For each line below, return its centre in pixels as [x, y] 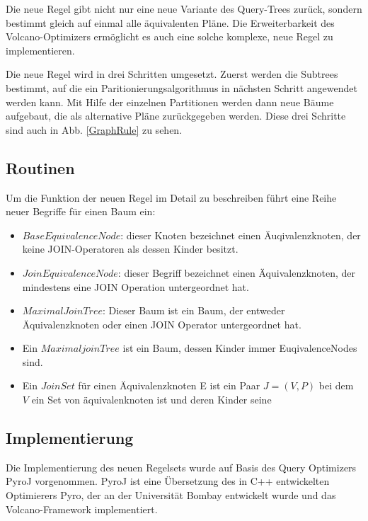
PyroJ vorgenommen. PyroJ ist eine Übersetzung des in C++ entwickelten [168, 481]
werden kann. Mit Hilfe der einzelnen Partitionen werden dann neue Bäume [170, 102]
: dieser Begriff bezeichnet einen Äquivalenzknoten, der [237, 272]
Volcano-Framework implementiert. [82, 509]
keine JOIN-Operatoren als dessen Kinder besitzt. [130, 249]
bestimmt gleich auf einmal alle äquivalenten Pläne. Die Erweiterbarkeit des [170, 22]
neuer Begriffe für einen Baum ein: [81, 211]
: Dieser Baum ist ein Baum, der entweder [194, 310]
